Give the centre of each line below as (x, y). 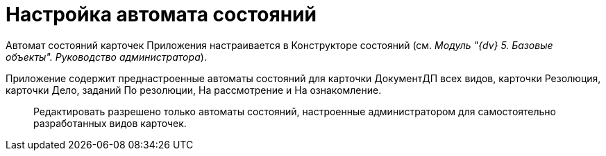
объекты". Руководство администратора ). (106, 57)
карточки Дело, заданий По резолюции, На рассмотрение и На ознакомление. (194, 90)
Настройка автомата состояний (161, 14)
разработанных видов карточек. (110, 123)
